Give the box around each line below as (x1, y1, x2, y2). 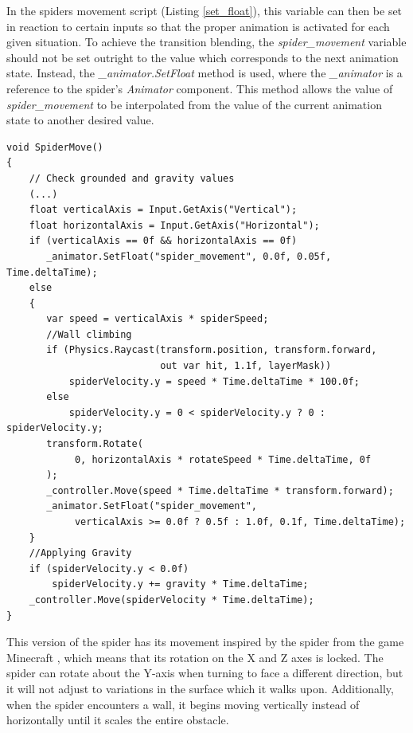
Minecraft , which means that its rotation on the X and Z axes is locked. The (6, 649, 384, 665)
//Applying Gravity (29, 547, 132, 559)
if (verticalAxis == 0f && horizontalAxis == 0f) (29, 235, 298, 247)
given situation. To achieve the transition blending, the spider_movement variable (6, 33, 407, 50)
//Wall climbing (46, 328, 132, 340)
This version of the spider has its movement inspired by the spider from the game (6, 633, 404, 650)
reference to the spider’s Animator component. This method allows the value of (6, 80, 393, 96)
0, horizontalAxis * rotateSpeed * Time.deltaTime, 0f (74, 453, 372, 465)
